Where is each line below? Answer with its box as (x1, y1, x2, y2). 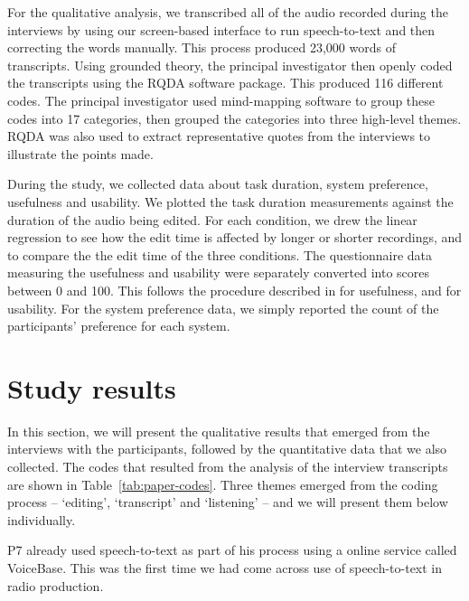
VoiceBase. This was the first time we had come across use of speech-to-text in (7, 558, 443, 577)
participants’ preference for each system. (7, 316, 230, 335)
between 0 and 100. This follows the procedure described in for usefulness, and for (7, 280, 462, 299)
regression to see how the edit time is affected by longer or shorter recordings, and (7, 228, 463, 247)
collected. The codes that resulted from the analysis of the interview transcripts (7, 457, 448, 475)
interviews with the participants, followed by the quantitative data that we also (7, 439, 447, 458)
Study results (7, 369, 176, 406)
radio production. (7, 576, 104, 595)
